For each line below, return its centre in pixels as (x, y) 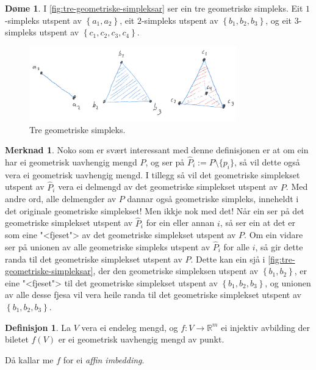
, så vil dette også (267, 161)
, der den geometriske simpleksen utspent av (176, 271)
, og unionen (288, 282)
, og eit (279, 20)
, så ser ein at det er (257, 223)
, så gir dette (279, 246)
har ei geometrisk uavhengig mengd (71, 161)
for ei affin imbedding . (104, 359)
